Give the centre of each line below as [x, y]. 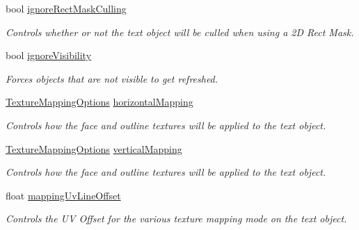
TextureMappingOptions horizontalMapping [99, 102]
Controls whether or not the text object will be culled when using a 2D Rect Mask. [180, 32]
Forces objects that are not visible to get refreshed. [112, 78]
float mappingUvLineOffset [63, 195]
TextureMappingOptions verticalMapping [94, 148]
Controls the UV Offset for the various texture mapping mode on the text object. [176, 219]
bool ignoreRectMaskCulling [66, 8]
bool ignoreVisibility [49, 55]
